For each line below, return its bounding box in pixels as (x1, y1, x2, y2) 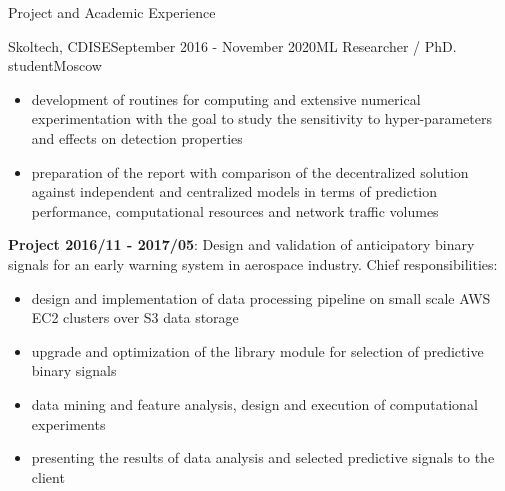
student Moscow (8, 55, 102, 76)
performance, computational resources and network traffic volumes (31, 200, 439, 221)
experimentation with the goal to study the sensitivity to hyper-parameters (31, 108, 492, 129)
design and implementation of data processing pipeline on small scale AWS (31, 287, 491, 308)
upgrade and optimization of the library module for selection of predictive (31, 340, 484, 361)
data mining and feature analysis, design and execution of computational (31, 393, 478, 414)
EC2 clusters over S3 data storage (31, 307, 239, 328)
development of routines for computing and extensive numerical (31, 88, 421, 109)
